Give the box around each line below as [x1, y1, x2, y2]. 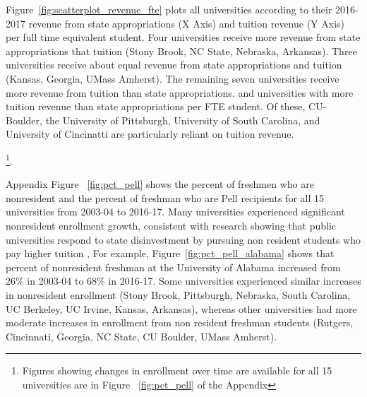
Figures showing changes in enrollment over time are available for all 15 [22, 363, 332, 378]
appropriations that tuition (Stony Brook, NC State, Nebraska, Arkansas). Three [6, 43, 357, 58]
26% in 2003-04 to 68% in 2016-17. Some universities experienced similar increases [6, 273, 361, 288]
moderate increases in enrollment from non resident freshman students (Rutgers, [6, 315, 354, 330]
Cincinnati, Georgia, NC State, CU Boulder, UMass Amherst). [6, 328, 277, 343]
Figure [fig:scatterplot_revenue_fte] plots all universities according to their [6, 2, 332, 16]
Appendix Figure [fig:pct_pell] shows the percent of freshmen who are [6, 177, 314, 191]
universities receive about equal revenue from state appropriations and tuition [6, 57, 342, 72]
